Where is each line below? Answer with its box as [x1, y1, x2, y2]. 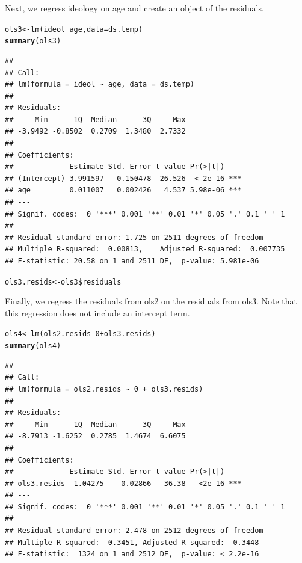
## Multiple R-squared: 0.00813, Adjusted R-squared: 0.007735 [5, 245, 285, 254]
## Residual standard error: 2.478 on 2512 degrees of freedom [5, 526, 263, 535]
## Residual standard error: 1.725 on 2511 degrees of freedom [5, 233, 263, 242]
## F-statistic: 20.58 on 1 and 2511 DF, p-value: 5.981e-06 [5, 257, 259, 265]
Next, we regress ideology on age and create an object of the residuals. [5, 2, 264, 14]
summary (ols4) [5, 342, 61, 351]
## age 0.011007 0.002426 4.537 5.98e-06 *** [5, 186, 242, 195]
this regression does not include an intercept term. [5, 306, 190, 319]
